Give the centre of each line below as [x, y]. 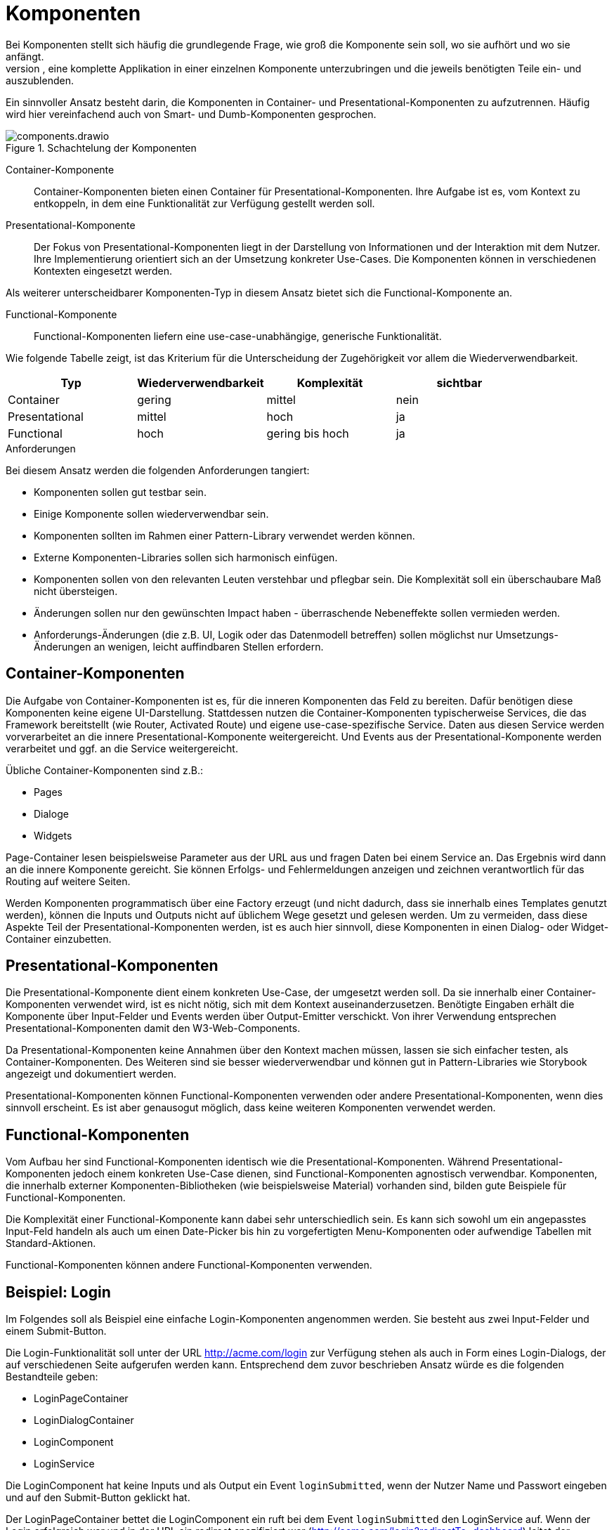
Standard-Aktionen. [51, 1243]
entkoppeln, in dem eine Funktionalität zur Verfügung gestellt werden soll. [204, 203]
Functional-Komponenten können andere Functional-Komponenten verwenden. [189, 1265]
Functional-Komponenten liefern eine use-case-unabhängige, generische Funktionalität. [238, 336]
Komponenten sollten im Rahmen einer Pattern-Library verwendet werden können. [224, 535]
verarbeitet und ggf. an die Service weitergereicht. [122, 748]
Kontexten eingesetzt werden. [103, 270]
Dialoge [51, 813]
